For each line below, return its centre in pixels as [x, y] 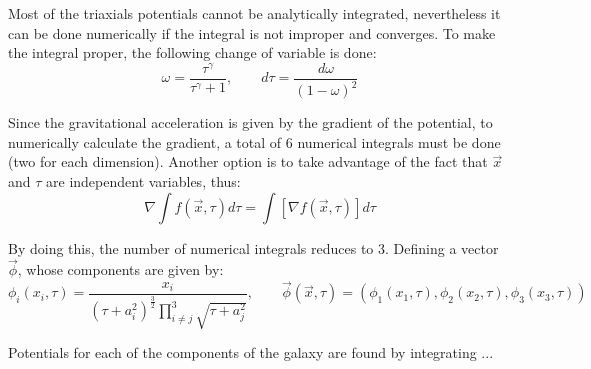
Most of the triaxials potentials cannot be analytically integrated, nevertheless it [254, 13]
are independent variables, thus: [143, 181]
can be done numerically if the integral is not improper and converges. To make [252, 32]
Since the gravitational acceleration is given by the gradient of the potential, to [250, 122]
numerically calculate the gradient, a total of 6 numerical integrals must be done [254, 141]
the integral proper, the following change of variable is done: [192, 52]
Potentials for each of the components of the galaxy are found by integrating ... [251, 352]
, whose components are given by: [120, 269]
